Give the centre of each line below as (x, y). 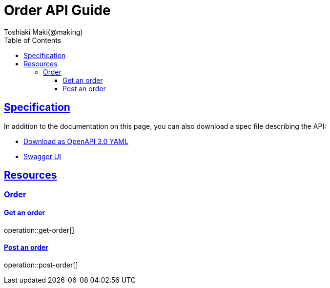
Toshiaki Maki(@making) (43, 32)
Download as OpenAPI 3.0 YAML (76, 141)
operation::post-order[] (41, 265)
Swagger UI (42, 156)
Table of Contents (33, 40)
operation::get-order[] (39, 230)
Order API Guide (57, 10)
